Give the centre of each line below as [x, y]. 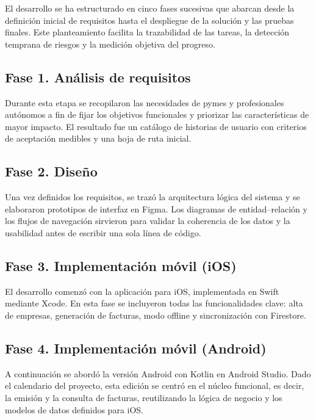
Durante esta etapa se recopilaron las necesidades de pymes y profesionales [145, 102]
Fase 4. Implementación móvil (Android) [136, 348]
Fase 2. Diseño [51, 171]
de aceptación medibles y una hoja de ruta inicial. [98, 138]
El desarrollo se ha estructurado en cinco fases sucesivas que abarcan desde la [150, 8]
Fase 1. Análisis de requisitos [98, 77]
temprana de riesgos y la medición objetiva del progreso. [110, 44]
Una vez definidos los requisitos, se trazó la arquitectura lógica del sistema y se [153, 197]
